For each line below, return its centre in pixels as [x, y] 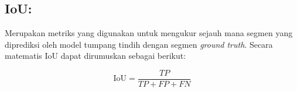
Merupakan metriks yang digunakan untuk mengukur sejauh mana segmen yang [149, 33]
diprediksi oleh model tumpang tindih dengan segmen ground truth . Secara [139, 44]
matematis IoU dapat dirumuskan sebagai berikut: [95, 56]
